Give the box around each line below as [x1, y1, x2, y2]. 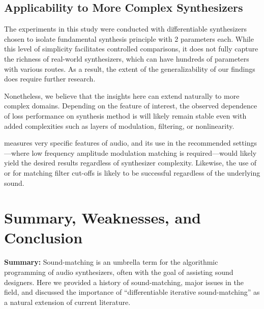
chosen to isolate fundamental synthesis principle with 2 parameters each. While [4, 33, 254, 44]
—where [4, 147, 30, 158]
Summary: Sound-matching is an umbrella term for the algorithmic [4, 257, 218, 267]
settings [233, 137, 257, 148]
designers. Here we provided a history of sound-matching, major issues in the [4, 276, 244, 287]
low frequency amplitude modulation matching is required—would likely [32, 147, 257, 158]
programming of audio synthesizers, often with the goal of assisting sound [4, 267, 233, 277]
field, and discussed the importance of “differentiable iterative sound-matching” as [4, 287, 260, 297]
